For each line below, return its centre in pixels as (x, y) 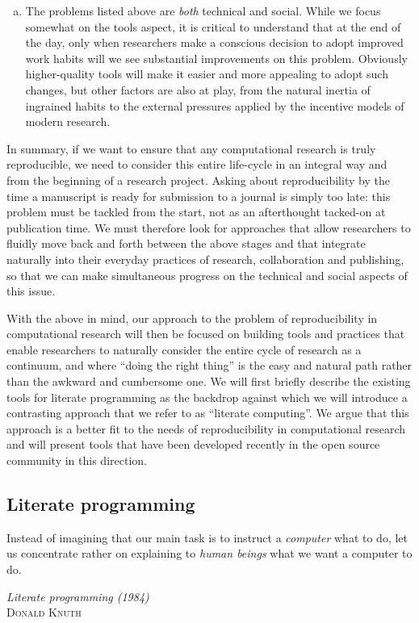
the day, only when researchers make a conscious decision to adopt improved (214, 42)
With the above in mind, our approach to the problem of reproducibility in (192, 318)
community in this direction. (77, 460)
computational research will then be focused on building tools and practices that (206, 334)
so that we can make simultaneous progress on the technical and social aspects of (207, 275)
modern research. (68, 121)
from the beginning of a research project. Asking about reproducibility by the (198, 180)
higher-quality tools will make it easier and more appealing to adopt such (207, 74)
